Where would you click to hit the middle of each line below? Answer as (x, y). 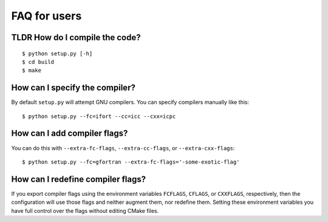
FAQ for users (46, 16)
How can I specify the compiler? (73, 88)
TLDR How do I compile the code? (76, 37)
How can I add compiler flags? (70, 134)
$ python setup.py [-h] (57, 54)
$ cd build (38, 62)
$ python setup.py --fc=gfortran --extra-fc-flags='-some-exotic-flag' (131, 162)
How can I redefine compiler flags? (78, 179)
